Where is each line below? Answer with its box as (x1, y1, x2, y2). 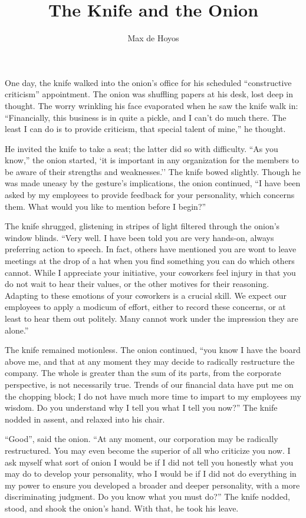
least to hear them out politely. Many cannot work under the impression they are (5, 312, 298, 324)
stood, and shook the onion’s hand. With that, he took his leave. (5, 501, 239, 514)
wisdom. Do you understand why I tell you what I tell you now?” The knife (5, 401, 278, 414)
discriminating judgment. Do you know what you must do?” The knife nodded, (5, 490, 290, 503)
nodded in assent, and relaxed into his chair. (5, 413, 165, 425)
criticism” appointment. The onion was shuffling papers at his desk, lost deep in (5, 88, 294, 100)
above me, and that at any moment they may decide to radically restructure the (5, 355, 295, 367)
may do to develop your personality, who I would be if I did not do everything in (5, 467, 297, 480)
